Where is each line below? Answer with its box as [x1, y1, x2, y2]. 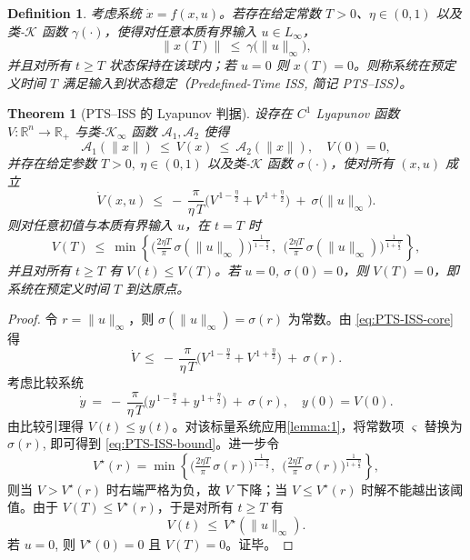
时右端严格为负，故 [105, 479, 221, 498]
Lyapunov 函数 [315, 104, 400, 123]
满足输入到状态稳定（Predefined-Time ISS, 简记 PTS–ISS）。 [62, 73, 413, 92]
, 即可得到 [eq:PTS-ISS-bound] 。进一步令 [42, 434, 280, 453]
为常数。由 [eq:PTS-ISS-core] [287, 309, 454, 328]
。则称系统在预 [353, 55, 443, 74]
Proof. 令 [7, 309, 58, 328]
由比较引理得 [7, 415, 84, 435]
